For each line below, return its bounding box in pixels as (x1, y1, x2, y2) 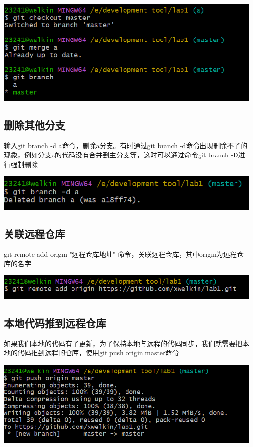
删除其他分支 (4, 117, 65, 132)
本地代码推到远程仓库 (4, 315, 106, 330)
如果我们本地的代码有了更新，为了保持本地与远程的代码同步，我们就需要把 (4, 338, 242, 348)
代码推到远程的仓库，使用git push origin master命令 (17, 348, 179, 358)
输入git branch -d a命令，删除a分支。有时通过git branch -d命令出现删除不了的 (4, 140, 248, 150)
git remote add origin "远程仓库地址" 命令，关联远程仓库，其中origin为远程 (4, 249, 237, 259)
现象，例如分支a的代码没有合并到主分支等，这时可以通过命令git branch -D (4, 150, 238, 160)
